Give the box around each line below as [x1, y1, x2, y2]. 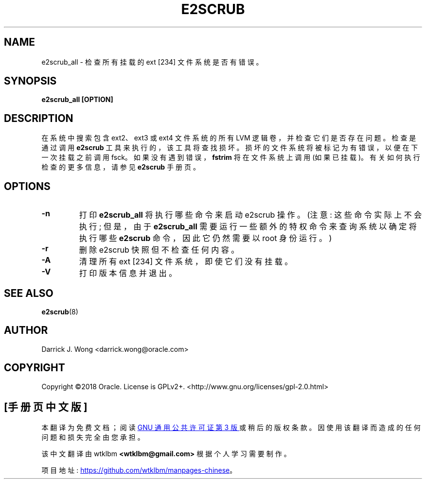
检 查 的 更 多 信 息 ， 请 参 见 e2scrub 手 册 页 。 [41, 163, 200, 172]
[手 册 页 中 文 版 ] [4, 401, 88, 414]
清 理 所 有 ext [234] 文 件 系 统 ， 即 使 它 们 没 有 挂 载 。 [79, 257, 293, 267]
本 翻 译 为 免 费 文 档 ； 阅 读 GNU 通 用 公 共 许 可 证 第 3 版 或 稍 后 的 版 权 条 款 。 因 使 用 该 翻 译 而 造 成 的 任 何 [41, 423, 421, 431]
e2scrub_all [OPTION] [41, 95, 113, 104]
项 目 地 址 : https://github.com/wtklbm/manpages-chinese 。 [41, 466, 237, 474]
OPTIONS [4, 180, 51, 192]
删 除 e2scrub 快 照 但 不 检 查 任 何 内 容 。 [79, 245, 239, 255]
